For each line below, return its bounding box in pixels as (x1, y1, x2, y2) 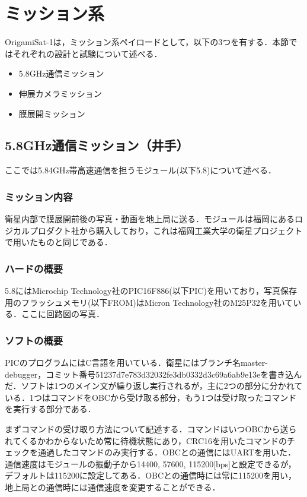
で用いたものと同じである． (5, 236, 113, 248)
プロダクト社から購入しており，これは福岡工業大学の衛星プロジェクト (29, 224, 303, 236)
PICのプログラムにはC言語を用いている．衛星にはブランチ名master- (5, 356, 268, 369)
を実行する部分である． (5, 403, 96, 415)
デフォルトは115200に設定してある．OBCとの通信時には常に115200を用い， (5, 469, 296, 482)
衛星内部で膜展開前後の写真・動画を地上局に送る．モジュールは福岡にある (5, 213, 295, 225)
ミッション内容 (5, 189, 73, 204)
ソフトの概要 (5, 333, 63, 347)
